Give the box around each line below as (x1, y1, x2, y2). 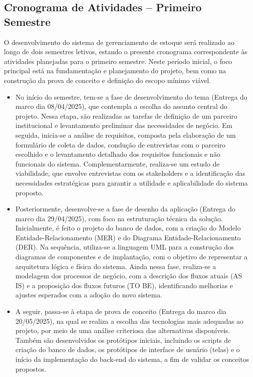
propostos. (15, 363, 46, 374)
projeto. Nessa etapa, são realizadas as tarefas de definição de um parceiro (15, 110, 237, 121)
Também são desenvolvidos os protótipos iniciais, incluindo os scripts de (15, 335, 231, 345)
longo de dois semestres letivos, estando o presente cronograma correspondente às (4, 46, 248, 57)
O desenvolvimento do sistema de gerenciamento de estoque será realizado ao (4, 37, 234, 47)
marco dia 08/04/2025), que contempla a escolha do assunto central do (15, 101, 228, 111)
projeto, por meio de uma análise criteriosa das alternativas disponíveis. (15, 325, 230, 335)
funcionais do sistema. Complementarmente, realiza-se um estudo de (15, 158, 220, 168)
